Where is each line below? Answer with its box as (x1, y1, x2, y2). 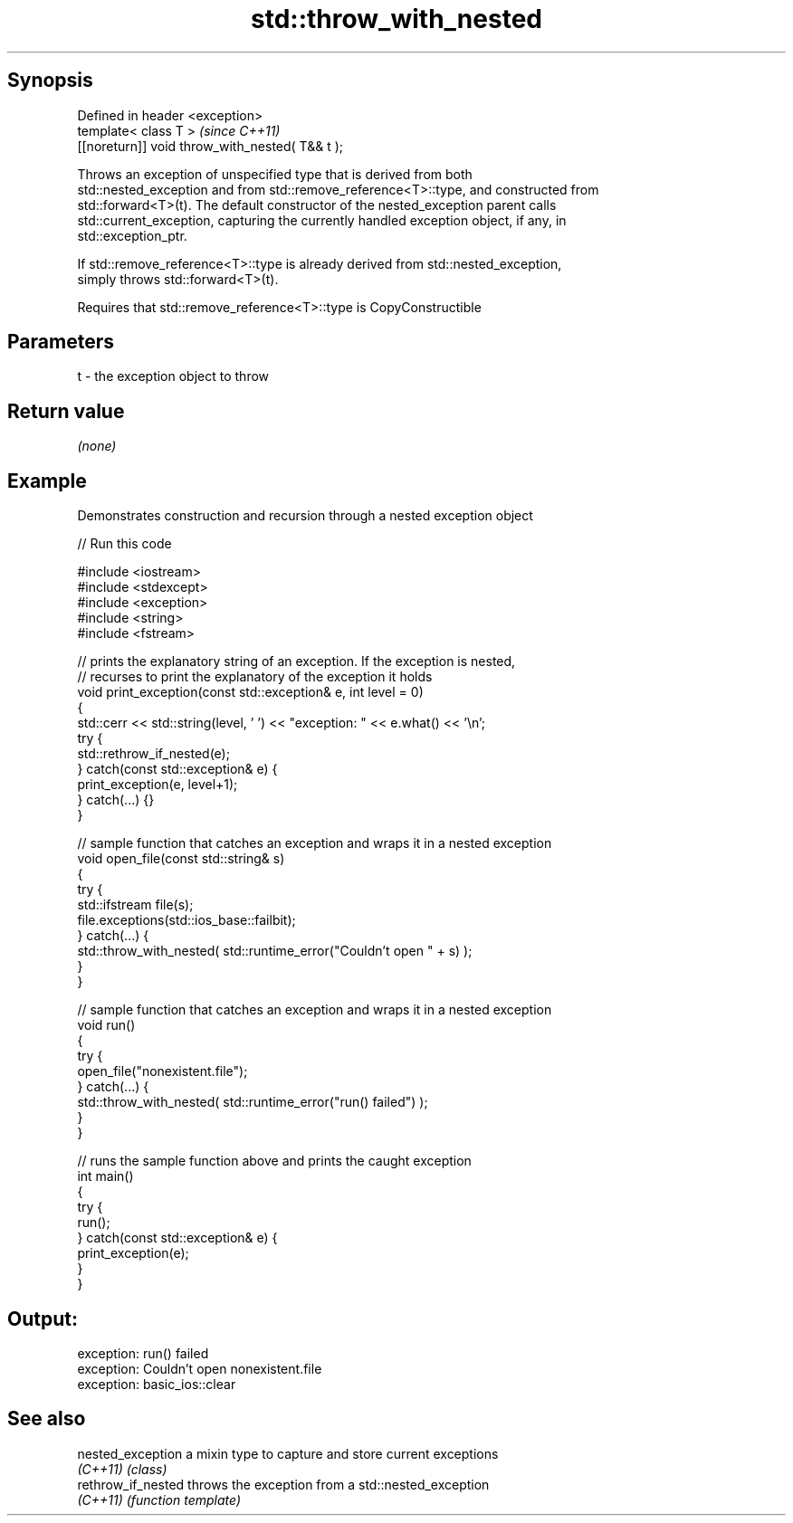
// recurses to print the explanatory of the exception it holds (77, 669, 433, 685)
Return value (7, 399, 125, 423)
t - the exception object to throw (77, 368, 270, 385)
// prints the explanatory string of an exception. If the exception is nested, (77, 653, 516, 670)
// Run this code (77, 536, 172, 552)
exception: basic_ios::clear (77, 1375, 236, 1392)
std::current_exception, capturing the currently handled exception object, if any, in (77, 212, 567, 228)
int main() (77, 1168, 134, 1185)
